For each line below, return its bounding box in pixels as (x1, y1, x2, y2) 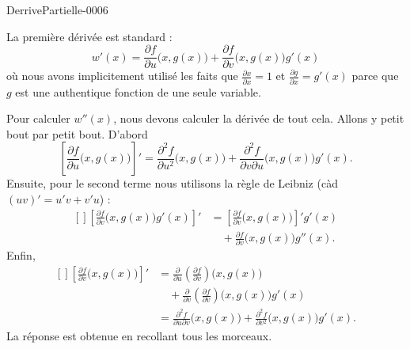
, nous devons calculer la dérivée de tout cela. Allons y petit (113, 110, 404, 127)
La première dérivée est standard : (6, 28, 173, 44)
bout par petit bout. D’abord (6, 125, 148, 142)
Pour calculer (6, 110, 70, 127)
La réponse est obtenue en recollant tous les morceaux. (6, 327, 272, 343)
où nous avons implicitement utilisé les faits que (6, 67, 238, 84)
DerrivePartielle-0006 (6, 2, 108, 17)
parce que (351, 67, 399, 84)
